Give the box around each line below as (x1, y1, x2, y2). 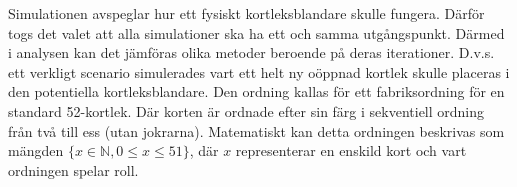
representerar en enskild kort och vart (235, 140, 467, 161)
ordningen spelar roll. (8, 159, 139, 180)
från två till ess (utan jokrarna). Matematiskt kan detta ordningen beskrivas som (8, 120, 505, 141)
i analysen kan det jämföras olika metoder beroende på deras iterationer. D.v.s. (8, 42, 495, 63)
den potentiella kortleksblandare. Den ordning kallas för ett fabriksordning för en (8, 81, 505, 102)
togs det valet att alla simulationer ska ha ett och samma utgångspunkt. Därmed (8, 22, 505, 43)
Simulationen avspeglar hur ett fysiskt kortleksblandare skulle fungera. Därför (8, 3, 485, 23)
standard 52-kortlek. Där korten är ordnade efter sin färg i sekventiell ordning (8, 100, 485, 121)
